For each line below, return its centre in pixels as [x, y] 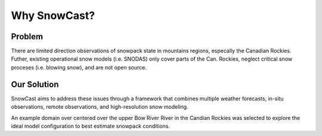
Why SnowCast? [53, 15]
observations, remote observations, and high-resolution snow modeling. [100, 107]
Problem [27, 37]
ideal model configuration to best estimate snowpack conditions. [90, 126]
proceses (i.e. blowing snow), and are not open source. [79, 67]
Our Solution [35, 84]
